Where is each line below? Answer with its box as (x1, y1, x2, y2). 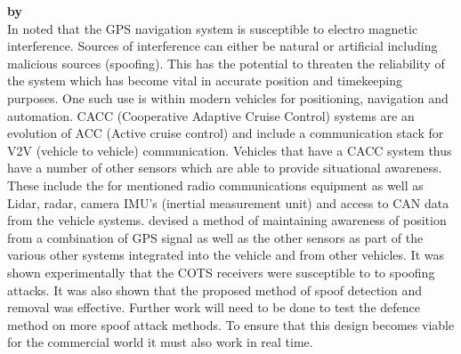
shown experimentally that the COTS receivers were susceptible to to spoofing (7, 262, 435, 281)
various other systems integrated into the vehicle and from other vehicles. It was (7, 245, 444, 264)
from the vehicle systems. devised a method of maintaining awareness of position (7, 211, 447, 229)
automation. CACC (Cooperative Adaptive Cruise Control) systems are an (7, 106, 415, 125)
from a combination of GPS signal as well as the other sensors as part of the (7, 228, 424, 246)
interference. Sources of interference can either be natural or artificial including (7, 36, 438, 55)
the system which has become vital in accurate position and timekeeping (7, 71, 403, 90)
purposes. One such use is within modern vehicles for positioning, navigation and (7, 88, 449, 107)
